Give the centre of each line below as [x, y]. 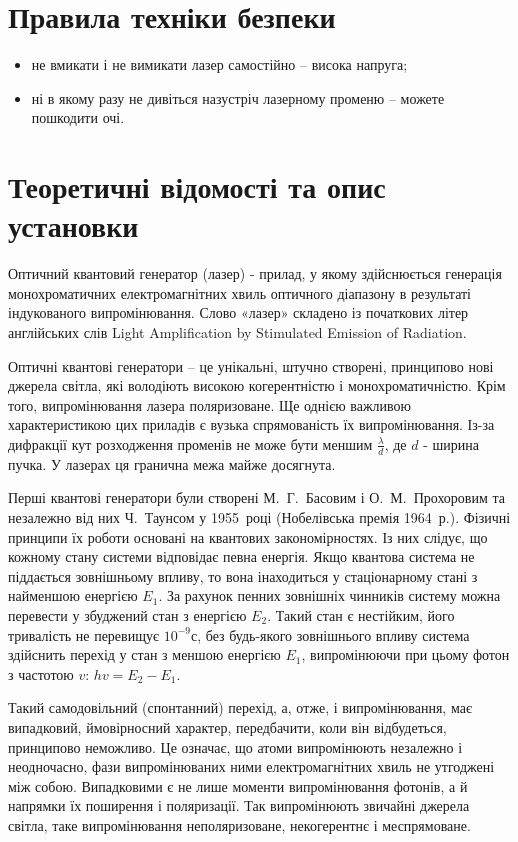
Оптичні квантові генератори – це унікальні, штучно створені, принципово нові [251, 365]
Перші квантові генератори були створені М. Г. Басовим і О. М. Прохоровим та [256, 497]
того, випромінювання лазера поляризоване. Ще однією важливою [210, 404]
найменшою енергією [73, 595]
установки [73, 225]
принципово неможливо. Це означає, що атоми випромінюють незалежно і [235, 746]
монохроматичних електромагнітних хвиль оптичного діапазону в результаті [240, 292]
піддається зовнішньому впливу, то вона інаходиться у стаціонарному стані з [243, 575]
